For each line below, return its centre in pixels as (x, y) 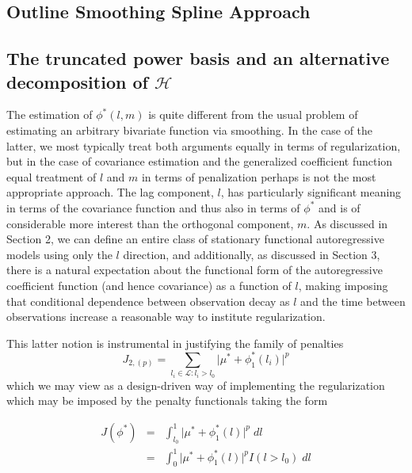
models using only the (59, 254)
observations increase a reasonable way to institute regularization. (166, 317)
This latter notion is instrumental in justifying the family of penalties (175, 343)
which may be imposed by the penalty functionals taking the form (167, 401)
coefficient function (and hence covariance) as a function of (149, 285)
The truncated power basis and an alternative (198, 58)
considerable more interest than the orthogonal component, (150, 223)
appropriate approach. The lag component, (110, 192)
